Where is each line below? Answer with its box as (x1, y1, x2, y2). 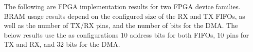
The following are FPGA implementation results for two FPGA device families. (4, 1, 240, 11)
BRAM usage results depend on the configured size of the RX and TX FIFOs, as (4, 11, 245, 21)
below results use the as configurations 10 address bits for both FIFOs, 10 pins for (4, 29, 249, 39)
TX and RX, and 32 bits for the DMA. (4, 39, 120, 49)
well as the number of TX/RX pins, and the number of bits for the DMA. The (4, 20, 238, 30)
